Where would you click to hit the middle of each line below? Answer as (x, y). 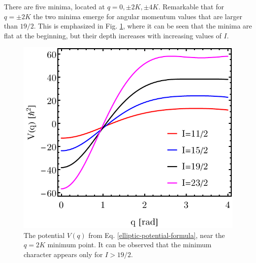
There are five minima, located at (55, 6)
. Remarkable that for (191, 6)
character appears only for (63, 254)
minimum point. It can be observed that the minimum (129, 245)
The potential (44, 235)
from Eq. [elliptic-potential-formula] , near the (157, 235)
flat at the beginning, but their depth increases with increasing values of (113, 35)
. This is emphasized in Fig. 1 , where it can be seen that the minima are (143, 26)
